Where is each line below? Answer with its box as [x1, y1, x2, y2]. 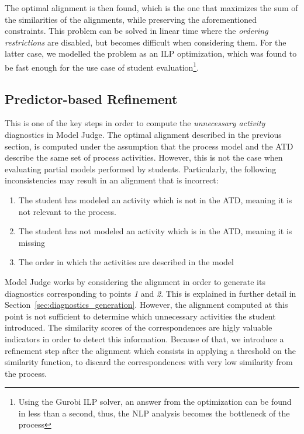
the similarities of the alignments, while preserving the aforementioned [5, 13, 257, 25]
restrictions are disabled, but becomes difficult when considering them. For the [5, 36, 286, 48]
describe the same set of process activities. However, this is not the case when [5, 151, 283, 164]
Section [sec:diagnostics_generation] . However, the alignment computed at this [5, 298, 288, 311]
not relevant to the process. [18, 205, 116, 217]
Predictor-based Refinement [5, 89, 178, 107]
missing [18, 236, 46, 248]
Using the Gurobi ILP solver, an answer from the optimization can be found [18, 395, 292, 408]
